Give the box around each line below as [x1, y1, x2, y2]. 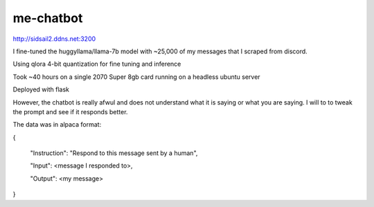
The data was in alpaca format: [12, 120, 102, 129]
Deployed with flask [12, 85, 69, 93]
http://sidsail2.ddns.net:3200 [12, 35, 96, 43]
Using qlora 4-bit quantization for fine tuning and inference [12, 60, 181, 69]
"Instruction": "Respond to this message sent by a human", [30, 149, 198, 157]
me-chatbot [12, 10, 83, 26]
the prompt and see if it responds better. [12, 107, 128, 116]
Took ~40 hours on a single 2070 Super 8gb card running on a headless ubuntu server [12, 73, 260, 81]
